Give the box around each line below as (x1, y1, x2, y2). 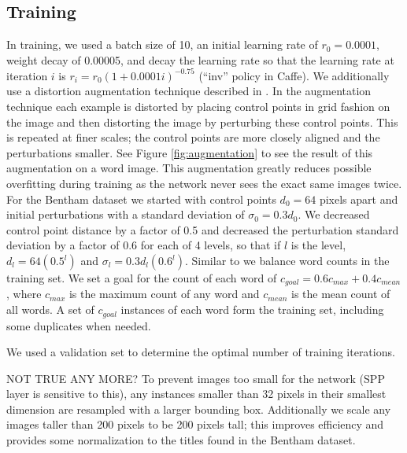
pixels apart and (319, 190, 398, 207)
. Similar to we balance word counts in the (184, 252, 390, 269)
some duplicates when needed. (6, 317, 151, 333)
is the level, (290, 237, 346, 253)
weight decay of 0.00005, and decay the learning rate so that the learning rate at (6, 51, 394, 68)
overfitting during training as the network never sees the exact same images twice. (6, 175, 402, 192)
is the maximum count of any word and (68, 285, 260, 302)
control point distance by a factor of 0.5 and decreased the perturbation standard (6, 221, 399, 238)
